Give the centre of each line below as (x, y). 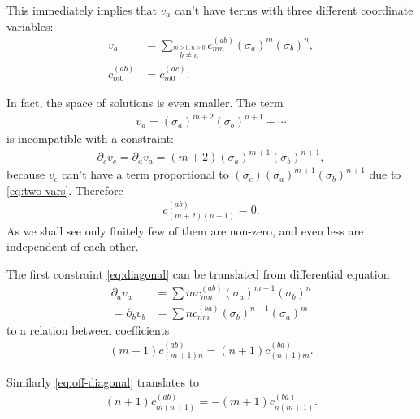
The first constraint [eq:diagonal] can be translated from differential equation (198, 273)
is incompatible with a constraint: (90, 138)
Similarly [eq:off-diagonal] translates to (103, 381)
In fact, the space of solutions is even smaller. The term (145, 103)
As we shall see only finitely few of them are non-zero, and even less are (185, 230)
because (26, 174)
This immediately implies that (82, 10)
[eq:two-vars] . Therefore (65, 190)
